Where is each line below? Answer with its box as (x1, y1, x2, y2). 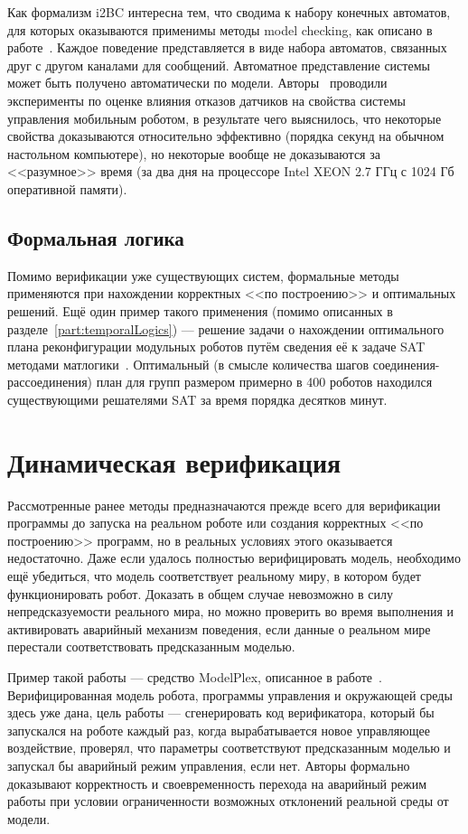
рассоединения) (7, 372, 93, 391)
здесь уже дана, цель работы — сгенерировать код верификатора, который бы (7, 703, 435, 722)
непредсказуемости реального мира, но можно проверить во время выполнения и (7, 602, 454, 621)
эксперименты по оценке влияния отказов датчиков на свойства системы (7, 90, 406, 109)
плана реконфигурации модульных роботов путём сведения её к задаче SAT (7, 337, 426, 356)
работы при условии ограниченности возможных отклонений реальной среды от (7, 792, 449, 811)
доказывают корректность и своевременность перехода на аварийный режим (7, 773, 426, 792)
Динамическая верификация (7, 443, 342, 480)
